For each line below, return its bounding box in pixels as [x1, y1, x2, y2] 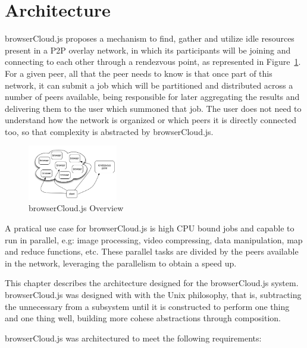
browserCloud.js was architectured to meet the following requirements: [5, 331, 262, 344]
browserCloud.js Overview [29, 202, 124, 214]
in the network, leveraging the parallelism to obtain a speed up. [5, 256, 237, 269]
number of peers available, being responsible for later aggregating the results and [5, 90, 300, 103]
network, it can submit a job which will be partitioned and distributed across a [5, 79, 293, 91]
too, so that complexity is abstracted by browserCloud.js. [5, 125, 214, 137]
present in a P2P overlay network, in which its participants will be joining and [5, 43, 291, 56]
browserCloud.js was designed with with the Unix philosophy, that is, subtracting [5, 288, 302, 300]
